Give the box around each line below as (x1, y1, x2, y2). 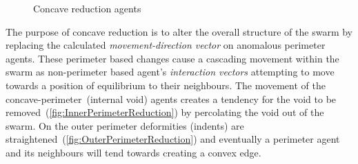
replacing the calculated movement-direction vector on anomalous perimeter (6, 38, 326, 52)
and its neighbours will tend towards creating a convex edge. (6, 145, 261, 159)
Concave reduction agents (33, 1, 141, 15)
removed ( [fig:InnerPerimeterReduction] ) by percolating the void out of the (6, 105, 324, 119)
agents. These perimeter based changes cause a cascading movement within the (6, 51, 339, 65)
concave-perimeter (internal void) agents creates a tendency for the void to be (6, 91, 337, 106)
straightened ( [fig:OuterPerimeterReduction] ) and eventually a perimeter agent (6, 132, 340, 146)
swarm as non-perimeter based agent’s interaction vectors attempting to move (6, 65, 335, 79)
